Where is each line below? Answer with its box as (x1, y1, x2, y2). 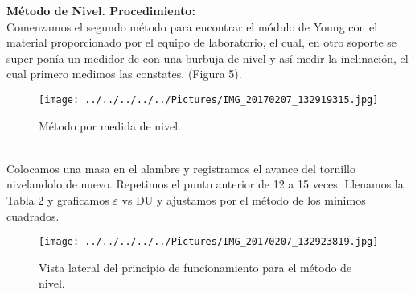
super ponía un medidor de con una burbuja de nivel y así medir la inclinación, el (6, 49, 409, 66)
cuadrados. (6, 207, 60, 224)
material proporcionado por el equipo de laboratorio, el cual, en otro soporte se (6, 34, 397, 51)
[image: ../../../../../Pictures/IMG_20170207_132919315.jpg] (39, 93, 379, 106)
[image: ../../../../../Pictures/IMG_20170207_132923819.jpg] (39, 236, 379, 248)
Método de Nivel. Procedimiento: (6, 2, 195, 19)
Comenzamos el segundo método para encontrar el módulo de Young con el (6, 18, 378, 35)
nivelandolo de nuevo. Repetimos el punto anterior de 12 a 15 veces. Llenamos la (6, 176, 404, 193)
